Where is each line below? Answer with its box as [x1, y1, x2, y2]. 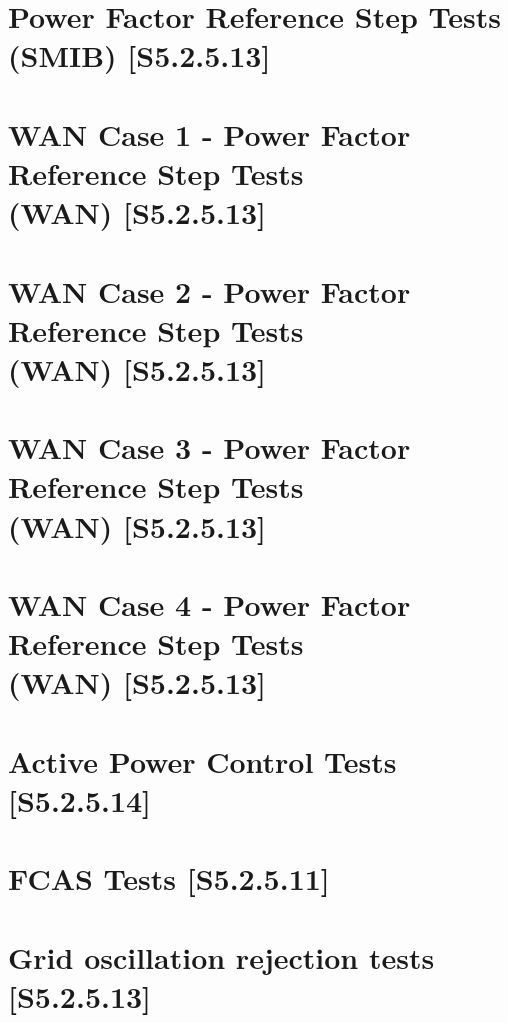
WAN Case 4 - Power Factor [8, 584, 411, 624]
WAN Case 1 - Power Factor [8, 113, 411, 154]
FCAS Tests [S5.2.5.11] [8, 858, 330, 899]
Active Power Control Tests [8, 740, 397, 781]
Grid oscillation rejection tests [8, 936, 435, 977]
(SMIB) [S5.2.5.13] [8, 35, 271, 76]
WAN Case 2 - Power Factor [8, 270, 411, 311]
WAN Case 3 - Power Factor [8, 427, 411, 468]
